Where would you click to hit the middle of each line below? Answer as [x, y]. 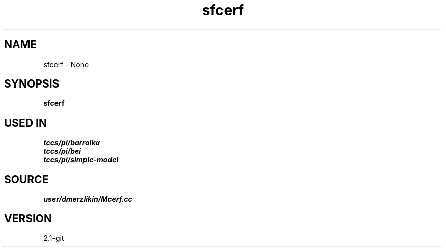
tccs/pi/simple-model [81, 160]
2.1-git [54, 238]
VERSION [28, 218]
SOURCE [26, 179]
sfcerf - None [66, 64]
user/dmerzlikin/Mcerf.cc [88, 199]
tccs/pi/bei [62, 151]
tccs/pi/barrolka [72, 143]
